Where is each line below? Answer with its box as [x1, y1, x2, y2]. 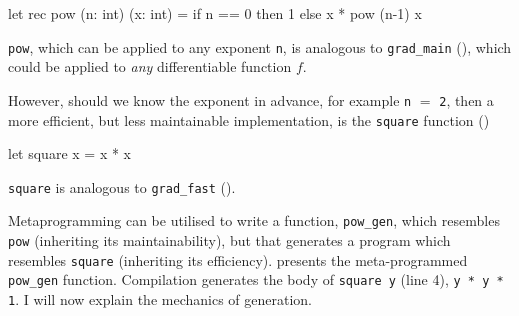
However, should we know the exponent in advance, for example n [8, 89, 412, 110]
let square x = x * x [8, 143, 131, 164]
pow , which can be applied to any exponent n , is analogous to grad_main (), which [8, 36, 512, 57]
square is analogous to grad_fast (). [8, 176, 236, 197]
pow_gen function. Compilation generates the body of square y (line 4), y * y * [8, 269, 504, 290]
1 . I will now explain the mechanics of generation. [8, 289, 312, 310]
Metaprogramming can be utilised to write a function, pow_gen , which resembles [8, 210, 500, 231]
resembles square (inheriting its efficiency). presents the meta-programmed [8, 249, 468, 270]
